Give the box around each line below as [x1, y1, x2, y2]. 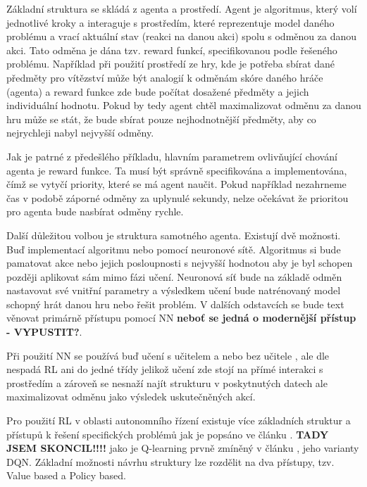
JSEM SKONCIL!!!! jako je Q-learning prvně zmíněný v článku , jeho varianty [6, 441, 359, 455]
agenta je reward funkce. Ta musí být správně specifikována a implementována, [6, 163, 347, 177]
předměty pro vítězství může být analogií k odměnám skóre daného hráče [6, 70, 323, 84]
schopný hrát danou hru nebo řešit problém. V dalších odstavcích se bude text [6, 296, 344, 311]
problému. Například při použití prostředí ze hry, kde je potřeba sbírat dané [6, 56, 335, 71]
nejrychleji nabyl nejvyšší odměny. [6, 125, 154, 140]
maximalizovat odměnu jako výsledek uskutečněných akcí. [6, 389, 256, 404]
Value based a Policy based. [6, 468, 126, 483]
